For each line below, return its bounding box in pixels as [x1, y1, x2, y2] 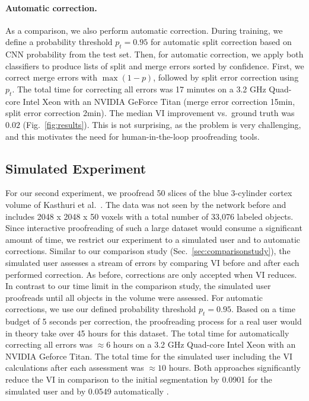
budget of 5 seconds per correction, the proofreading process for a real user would [5, 315, 302, 328]
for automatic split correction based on [150, 36, 292, 48]
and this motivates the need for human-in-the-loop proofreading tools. [5, 130, 260, 142]
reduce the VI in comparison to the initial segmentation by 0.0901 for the [5, 373, 272, 386]
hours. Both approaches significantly [168, 361, 301, 374]
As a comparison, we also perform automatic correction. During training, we [5, 24, 283, 36]
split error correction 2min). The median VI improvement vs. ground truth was [5, 107, 295, 119]
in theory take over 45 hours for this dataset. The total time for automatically [5, 326, 289, 339]
